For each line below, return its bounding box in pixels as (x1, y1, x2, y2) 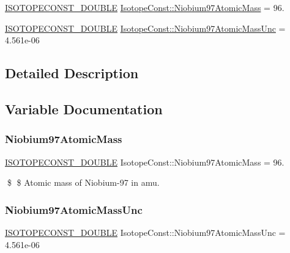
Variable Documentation (5, 99, 163, 118)
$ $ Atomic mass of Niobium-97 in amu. (7, 176, 160, 189)
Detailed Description (5, 64, 139, 82)
